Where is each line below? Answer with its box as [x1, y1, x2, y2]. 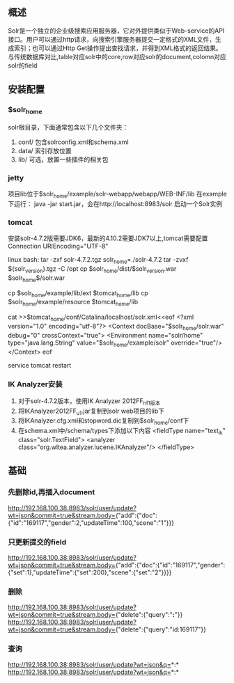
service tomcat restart [8, 361, 72, 369]
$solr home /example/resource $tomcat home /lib [8, 298, 139, 308]
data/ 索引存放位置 [17, 146, 72, 155]
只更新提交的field [8, 537, 67, 547]
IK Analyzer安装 [8, 379, 63, 389]
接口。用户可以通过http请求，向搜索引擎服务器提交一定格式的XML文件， [8, 35, 216, 43]
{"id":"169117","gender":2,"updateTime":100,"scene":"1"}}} [8, 518, 175, 527]
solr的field [8, 61, 38, 70]
